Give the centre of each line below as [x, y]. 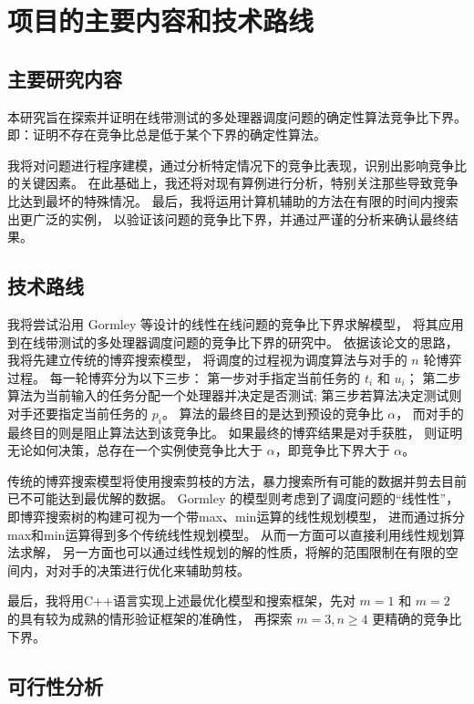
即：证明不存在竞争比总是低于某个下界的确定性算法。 [167, 135]
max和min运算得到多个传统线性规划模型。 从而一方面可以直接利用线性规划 [230, 534]
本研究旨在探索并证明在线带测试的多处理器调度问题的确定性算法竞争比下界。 [237, 116]
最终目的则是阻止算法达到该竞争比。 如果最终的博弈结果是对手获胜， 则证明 [235, 432]
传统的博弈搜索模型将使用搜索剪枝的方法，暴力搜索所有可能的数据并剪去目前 [237, 480]
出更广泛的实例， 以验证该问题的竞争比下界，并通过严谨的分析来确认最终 [227, 218]
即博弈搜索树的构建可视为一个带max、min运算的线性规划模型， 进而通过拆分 [237, 517]
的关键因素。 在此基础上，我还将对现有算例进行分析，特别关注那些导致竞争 [233, 183]
